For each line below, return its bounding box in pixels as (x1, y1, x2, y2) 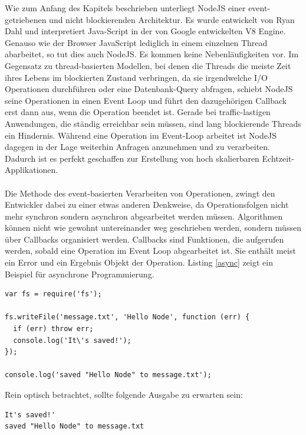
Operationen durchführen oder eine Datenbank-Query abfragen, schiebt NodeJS (5, 83, 293, 95)
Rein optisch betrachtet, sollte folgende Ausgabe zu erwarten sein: (5, 388, 243, 400)
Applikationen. (5, 163, 58, 176)
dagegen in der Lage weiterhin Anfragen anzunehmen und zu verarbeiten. (5, 140, 270, 153)
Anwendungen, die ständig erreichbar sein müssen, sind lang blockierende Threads (5, 117, 301, 129)
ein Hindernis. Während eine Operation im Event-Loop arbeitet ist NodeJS (5, 129, 277, 141)
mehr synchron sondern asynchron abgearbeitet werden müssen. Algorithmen (5, 210, 283, 222)
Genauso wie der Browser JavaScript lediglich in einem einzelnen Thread (5, 36, 268, 48)
